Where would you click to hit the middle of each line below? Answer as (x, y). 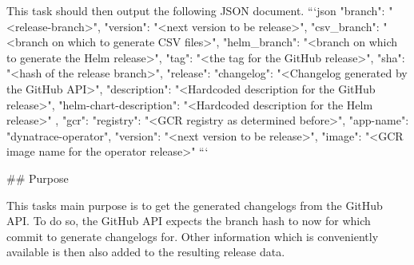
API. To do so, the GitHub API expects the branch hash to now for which (189, 221)
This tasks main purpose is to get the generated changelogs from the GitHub (195, 205)
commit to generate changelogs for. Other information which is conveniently (193, 236)
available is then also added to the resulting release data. (146, 252)
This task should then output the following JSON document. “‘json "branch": (196, 10)
